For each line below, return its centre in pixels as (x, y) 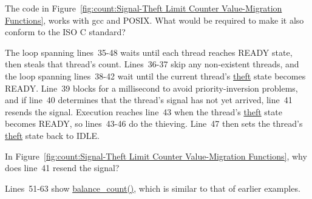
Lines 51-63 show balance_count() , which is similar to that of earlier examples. (153, 188)
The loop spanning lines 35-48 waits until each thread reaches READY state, (149, 52)
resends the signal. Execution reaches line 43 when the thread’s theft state (144, 111)
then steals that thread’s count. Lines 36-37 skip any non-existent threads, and (152, 64)
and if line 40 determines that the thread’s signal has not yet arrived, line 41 (149, 100)
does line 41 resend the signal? (62, 168)
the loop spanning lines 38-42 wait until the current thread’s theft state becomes (155, 76)
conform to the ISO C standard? (65, 32)
